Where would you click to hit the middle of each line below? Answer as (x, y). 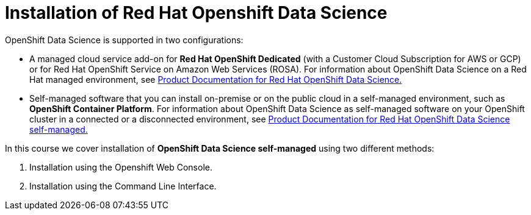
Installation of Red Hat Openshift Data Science (196, 13)
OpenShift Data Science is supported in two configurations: (124, 40)
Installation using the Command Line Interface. (123, 186)
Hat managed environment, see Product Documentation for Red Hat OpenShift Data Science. (216, 79)
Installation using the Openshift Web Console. (121, 167)
